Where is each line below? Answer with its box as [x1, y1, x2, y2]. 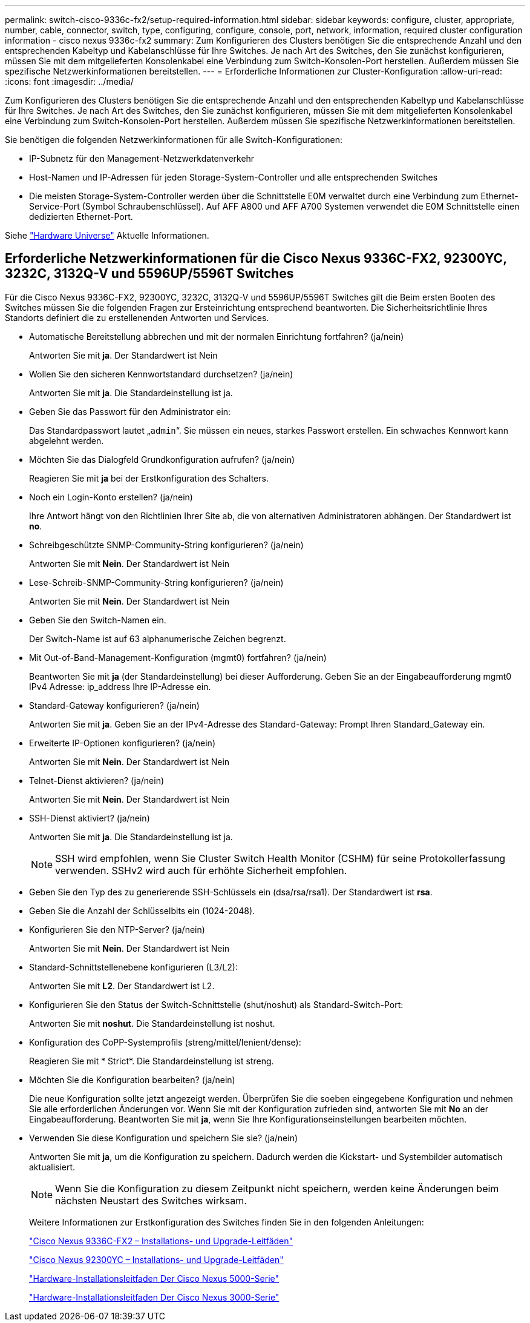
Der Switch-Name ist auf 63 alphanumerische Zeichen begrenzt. [29, 633, 286, 644]
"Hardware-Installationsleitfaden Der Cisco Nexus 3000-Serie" [29, 1291, 280, 1302]
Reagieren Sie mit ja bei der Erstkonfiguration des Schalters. [29, 472, 269, 483]
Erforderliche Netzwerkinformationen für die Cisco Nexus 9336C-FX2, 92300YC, [5, 251, 507, 267]
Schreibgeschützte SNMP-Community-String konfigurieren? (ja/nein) [29, 539, 304, 550]
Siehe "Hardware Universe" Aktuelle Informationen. [5, 230, 209, 240]
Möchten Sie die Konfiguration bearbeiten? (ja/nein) [29, 1074, 235, 1085]
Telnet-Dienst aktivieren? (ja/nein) [29, 775, 165, 786]
